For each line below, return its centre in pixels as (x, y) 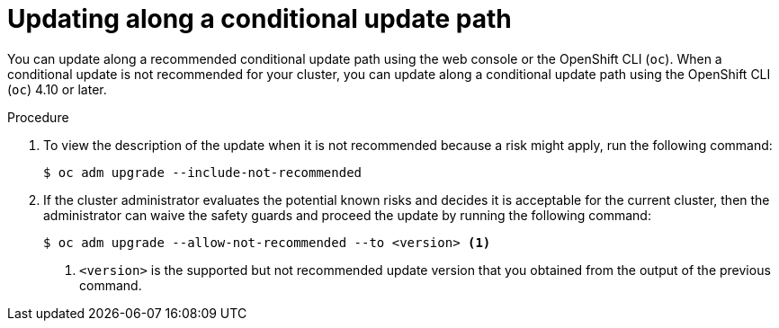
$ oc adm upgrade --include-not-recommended (203, 172)
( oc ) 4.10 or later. (57, 89)
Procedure (38, 117)
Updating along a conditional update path (260, 19)
